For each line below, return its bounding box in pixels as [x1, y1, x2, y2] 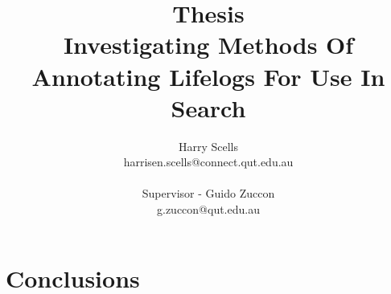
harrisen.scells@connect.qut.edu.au [123, 153, 294, 170]
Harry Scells [178, 137, 239, 154]
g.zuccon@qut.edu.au [157, 201, 260, 218]
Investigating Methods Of [63, 28, 354, 61]
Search [171, 91, 246, 124]
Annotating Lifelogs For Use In [31, 59, 385, 92]
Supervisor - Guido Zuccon [142, 185, 275, 202]
